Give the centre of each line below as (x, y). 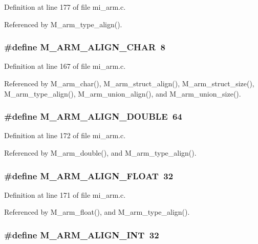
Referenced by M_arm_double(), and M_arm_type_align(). (100, 153)
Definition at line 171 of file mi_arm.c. (65, 194)
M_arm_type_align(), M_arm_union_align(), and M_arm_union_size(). (123, 93)
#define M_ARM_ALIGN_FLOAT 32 (89, 175)
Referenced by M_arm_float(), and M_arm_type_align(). (97, 212)
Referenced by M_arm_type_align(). (63, 24)
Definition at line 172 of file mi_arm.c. (65, 135)
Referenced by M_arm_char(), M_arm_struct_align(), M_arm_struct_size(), (129, 83)
